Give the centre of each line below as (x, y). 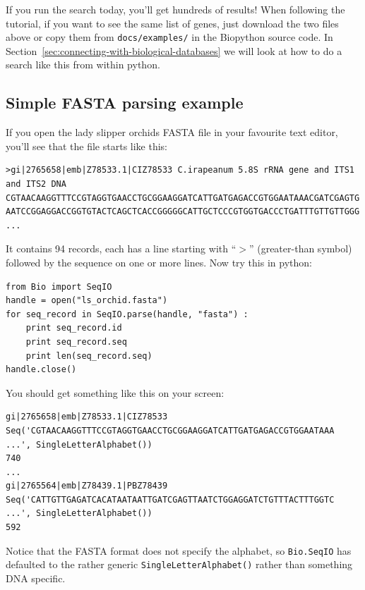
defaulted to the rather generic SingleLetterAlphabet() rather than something (179, 564)
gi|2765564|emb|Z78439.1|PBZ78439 (87, 486)
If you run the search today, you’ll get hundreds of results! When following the (175, 9)
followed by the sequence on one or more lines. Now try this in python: (159, 262)
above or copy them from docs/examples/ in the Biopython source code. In (169, 37)
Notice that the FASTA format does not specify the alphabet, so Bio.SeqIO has (179, 550)
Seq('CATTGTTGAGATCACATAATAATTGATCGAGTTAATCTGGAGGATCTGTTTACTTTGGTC (170, 499)
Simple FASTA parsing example (125, 103)
